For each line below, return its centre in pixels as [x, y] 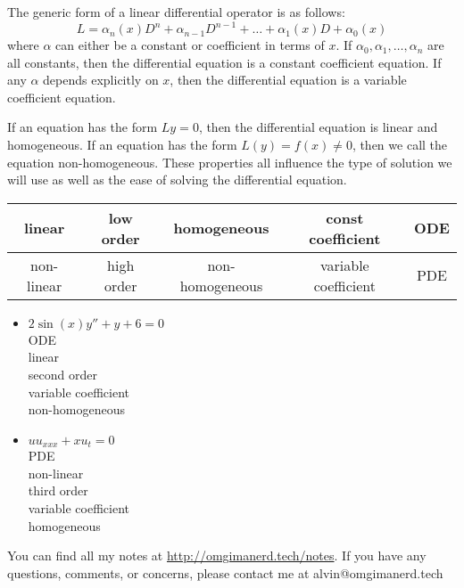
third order [58, 490]
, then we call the [400, 145]
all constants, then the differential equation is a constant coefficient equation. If [224, 62]
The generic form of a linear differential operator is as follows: [176, 12]
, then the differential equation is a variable [288, 80]
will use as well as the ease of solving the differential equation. [177, 180]
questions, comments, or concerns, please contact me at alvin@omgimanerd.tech [225, 572]
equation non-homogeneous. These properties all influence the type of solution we [230, 162]
